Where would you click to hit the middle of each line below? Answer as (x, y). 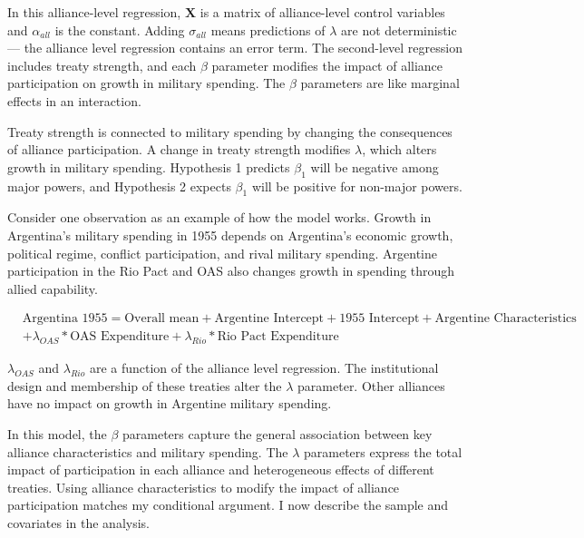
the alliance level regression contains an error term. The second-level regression (243, 48)
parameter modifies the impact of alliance (327, 65)
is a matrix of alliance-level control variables (322, 12)
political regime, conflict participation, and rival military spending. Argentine (223, 253)
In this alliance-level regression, (94, 12)
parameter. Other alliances (371, 385)
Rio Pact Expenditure (278, 337)
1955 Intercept (380, 319)
